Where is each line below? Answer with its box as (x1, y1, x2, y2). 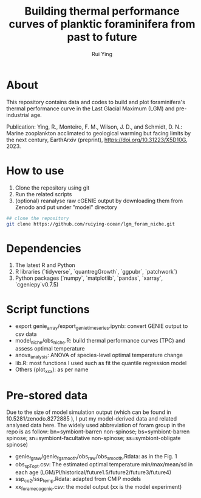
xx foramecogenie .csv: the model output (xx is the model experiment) (15, 483, 182, 492)
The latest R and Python (15, 261, 76, 269)
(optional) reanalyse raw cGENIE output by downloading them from (15, 197, 183, 204)
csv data (15, 330, 37, 338)
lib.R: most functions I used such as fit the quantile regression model (15, 359, 187, 366)
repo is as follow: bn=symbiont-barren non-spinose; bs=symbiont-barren (6, 428, 190, 435)
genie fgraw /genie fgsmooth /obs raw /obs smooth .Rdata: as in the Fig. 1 (15, 453, 177, 461)
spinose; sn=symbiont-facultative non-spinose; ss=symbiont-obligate (6, 435, 181, 442)
